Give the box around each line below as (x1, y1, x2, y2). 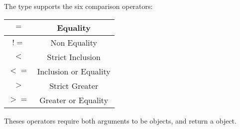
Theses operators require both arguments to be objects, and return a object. (4, 115, 237, 126)
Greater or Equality (39, 94, 109, 106)
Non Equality (50, 36, 97, 48)
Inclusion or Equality (37, 65, 111, 77)
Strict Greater (49, 79, 99, 91)
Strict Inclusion (47, 51, 101, 63)
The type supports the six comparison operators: (4, 1, 153, 11)
